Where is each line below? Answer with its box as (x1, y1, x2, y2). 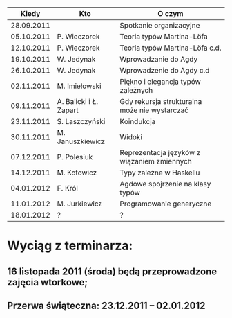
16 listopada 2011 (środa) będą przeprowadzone (7, 265, 217, 277)
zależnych (119, 86, 153, 95)
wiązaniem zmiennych (119, 157, 192, 166)
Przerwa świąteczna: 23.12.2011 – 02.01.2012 (7, 299, 206, 311)
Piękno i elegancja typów (119, 77, 202, 86)
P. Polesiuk (57, 152, 93, 161)
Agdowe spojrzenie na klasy (119, 179, 211, 188)
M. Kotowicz (57, 168, 97, 177)
